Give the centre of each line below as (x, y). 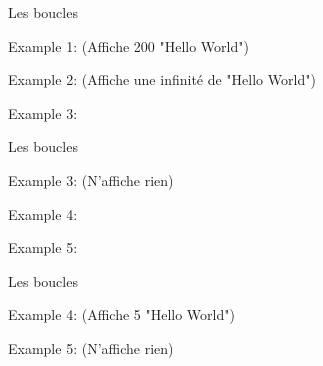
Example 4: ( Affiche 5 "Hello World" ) (121, 314)
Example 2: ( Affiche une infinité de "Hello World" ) (162, 79)
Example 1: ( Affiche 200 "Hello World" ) (128, 45)
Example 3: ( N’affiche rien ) (91, 179)
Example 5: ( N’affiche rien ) (91, 347)
